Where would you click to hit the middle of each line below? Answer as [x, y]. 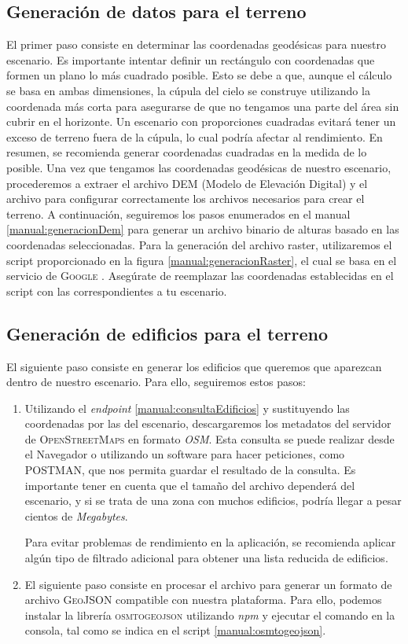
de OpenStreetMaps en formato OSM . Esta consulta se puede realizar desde [210, 438]
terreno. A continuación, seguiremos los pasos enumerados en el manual [178, 213]
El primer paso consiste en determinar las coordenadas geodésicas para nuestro [196, 44]
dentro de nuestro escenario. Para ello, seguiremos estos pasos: [156, 382]
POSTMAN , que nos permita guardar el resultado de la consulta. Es [190, 470]
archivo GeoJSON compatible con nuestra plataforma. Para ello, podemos [203, 600]
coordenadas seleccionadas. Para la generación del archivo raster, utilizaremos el [199, 244]
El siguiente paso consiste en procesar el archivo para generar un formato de [208, 584]
